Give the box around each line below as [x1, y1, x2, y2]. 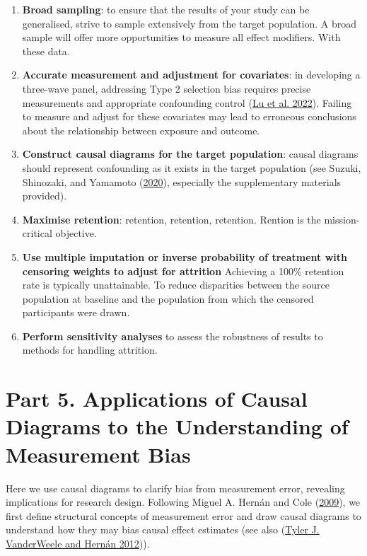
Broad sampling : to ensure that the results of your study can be [22, 2, 310, 16]
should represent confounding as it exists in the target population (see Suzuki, [22, 160, 361, 175]
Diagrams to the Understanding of [6, 412, 349, 441]
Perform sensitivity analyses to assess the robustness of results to [22, 328, 323, 343]
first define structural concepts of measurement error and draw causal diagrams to [6, 508, 361, 523]
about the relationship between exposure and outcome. [22, 122, 260, 137]
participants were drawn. [22, 305, 130, 320]
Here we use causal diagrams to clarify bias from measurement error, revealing [6, 480, 345, 495]
